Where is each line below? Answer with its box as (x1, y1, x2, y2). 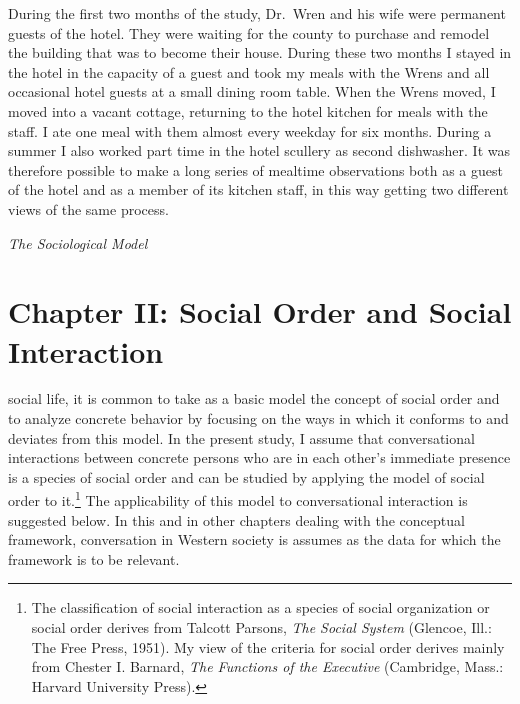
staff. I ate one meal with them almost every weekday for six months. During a (8, 120, 492, 141)
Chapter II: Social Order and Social (8, 291, 512, 332)
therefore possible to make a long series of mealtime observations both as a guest (8, 159, 503, 180)
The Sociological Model (8, 232, 148, 253)
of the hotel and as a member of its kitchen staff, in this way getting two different (8, 179, 509, 200)
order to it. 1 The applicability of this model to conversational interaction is (8, 487, 468, 511)
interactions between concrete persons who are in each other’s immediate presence (8, 447, 511, 468)
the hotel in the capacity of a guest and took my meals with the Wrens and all (8, 61, 490, 82)
